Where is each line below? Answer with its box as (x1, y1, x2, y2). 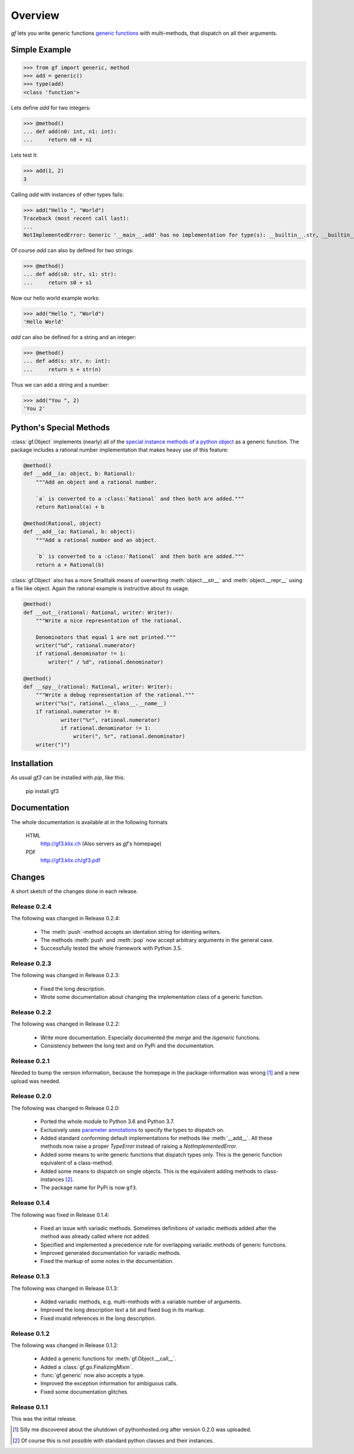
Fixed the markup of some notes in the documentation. (40, 1258, 174, 1265)
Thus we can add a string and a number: (11, 381, 110, 388)
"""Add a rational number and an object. (35, 537, 158, 543)
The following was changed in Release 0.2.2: (11, 1020, 120, 1028)
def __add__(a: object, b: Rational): (23, 470, 136, 477)
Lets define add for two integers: (11, 104, 91, 111)
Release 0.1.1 (11, 1403, 48, 1411)
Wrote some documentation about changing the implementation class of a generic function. (40, 994, 264, 1001)
